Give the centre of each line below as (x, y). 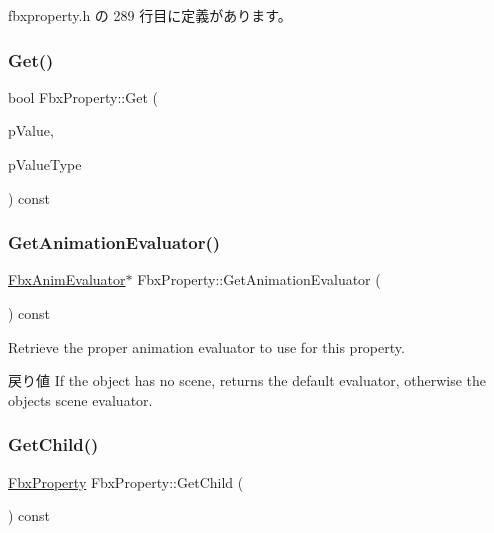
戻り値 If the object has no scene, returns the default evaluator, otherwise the (247, 380)
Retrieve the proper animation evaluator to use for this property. (206, 346)
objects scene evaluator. (80, 399)
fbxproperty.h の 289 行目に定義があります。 (150, 15)
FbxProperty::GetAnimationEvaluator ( (259, 279)
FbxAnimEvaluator (67, 279)
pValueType (45, 164)
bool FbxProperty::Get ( (83, 96)
